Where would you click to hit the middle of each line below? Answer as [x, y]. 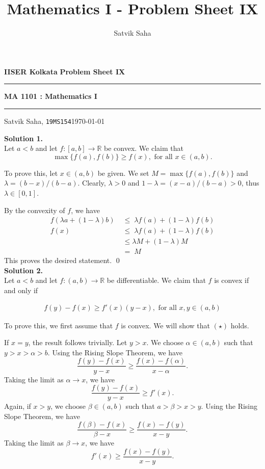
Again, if [18, 406]
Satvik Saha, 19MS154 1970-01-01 [55, 121]
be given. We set [123, 173]
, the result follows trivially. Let [78, 342]
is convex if [232, 280]
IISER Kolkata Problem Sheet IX [65, 71]
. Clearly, [92, 183]
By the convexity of [35, 210]
